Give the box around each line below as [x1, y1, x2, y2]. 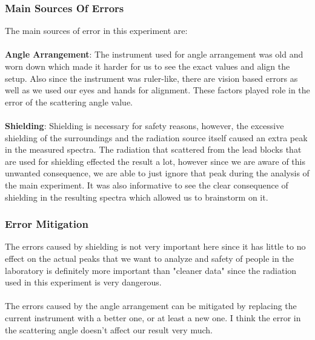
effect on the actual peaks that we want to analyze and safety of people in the [5, 252, 294, 264]
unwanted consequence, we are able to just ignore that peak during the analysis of [5, 167, 310, 179]
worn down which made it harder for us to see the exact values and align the [5, 60, 290, 72]
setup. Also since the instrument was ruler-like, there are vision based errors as [5, 72, 298, 84]
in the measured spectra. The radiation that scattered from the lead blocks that [5, 143, 302, 156]
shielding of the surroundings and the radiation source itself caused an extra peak [5, 131, 308, 144]
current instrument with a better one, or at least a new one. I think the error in [5, 311, 301, 324]
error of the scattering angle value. [5, 95, 133, 108]
